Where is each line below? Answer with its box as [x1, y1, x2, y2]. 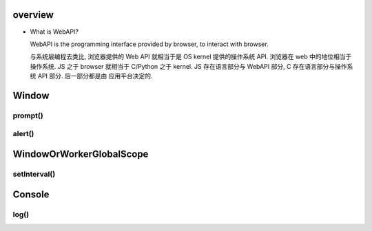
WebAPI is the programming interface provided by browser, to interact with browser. [30, 40, 269, 48]
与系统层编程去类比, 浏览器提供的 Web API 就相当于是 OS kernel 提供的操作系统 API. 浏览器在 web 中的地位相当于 [30, 52, 352, 61]
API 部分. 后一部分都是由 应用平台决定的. [37, 72, 153, 80]
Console [12, 188, 50, 200]
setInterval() [12, 169, 56, 179]
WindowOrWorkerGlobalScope [12, 148, 149, 160]
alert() [12, 129, 34, 139]
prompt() [12, 111, 44, 120]
